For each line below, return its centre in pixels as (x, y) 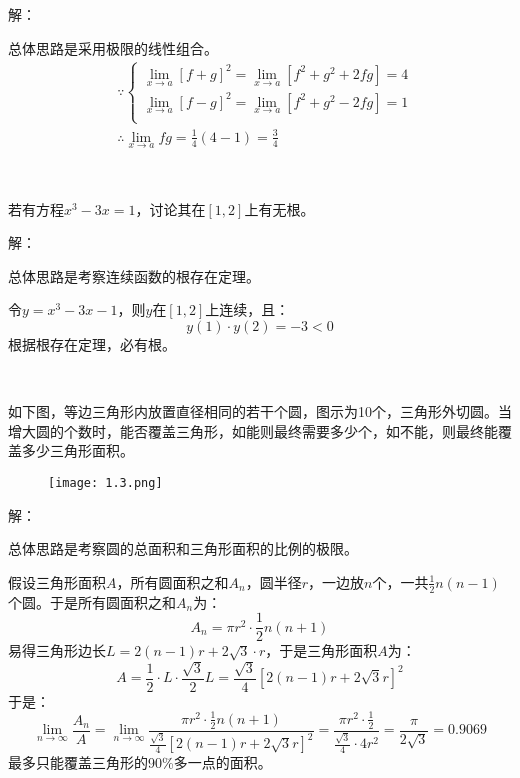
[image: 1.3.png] (105, 482)
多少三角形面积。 (77, 450)
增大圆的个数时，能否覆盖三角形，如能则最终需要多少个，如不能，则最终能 (253, 430)
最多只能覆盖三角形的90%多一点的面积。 (140, 762)
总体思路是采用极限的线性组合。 (113, 47)
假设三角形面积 (57, 581)
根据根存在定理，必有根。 (92, 343)
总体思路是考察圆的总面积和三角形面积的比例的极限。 (183, 548)
